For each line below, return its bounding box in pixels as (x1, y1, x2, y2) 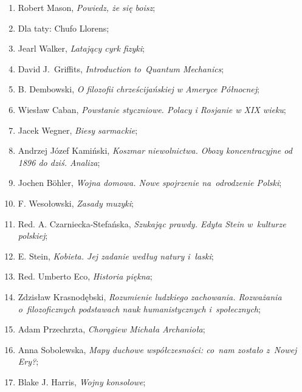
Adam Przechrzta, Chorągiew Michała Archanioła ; (18, 323, 205, 335)
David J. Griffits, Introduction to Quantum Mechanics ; (18, 62, 224, 75)
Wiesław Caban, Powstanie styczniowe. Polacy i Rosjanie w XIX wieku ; (18, 103, 286, 115)
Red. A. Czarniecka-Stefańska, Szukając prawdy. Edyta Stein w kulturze (18, 217, 286, 230)
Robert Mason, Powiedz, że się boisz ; (18, 1, 156, 13)
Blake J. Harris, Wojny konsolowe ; (18, 375, 146, 388)
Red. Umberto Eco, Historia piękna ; (18, 270, 153, 283)
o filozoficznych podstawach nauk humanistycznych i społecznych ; (18, 302, 261, 315)
